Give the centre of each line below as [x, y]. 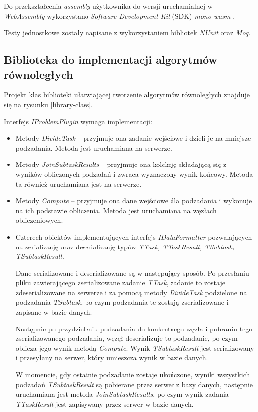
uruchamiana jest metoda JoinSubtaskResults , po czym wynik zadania [122, 394]
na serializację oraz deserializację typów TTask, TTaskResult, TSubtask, [125, 246]
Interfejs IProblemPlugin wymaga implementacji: [78, 121]
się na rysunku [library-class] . [48, 104]
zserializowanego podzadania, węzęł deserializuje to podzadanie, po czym [127, 338]
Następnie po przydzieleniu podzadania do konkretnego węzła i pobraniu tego [134, 328]
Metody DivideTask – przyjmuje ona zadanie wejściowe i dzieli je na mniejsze [133, 138]
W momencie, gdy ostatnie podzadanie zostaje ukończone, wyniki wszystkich [133, 374]
